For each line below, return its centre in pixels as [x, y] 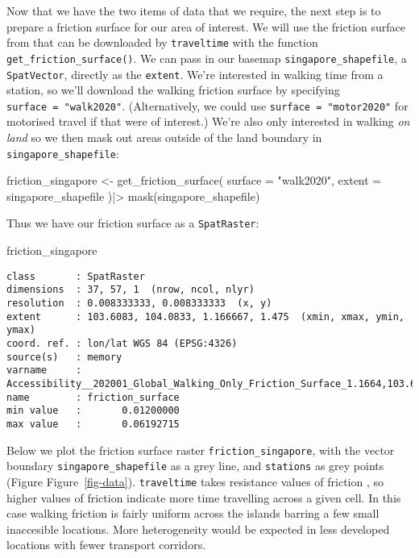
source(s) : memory [64, 357]
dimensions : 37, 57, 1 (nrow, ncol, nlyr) [131, 290]
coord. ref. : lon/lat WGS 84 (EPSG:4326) [122, 343]
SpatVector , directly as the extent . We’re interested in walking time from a [195, 74]
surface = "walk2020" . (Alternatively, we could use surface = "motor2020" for [207, 105]
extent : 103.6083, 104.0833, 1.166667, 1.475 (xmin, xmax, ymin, [205, 316]
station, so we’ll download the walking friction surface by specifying [173, 90]
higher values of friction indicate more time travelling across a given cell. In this [204, 497]
